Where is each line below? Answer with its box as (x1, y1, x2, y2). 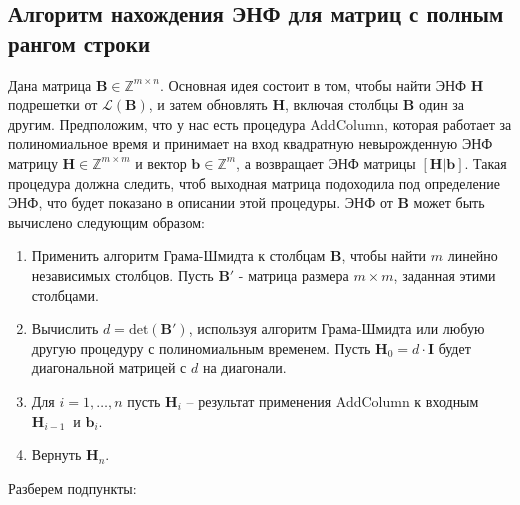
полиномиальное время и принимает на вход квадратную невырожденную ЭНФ (8, 133, 493, 154)
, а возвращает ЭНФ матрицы (236, 152, 416, 173)
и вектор (135, 152, 187, 173)
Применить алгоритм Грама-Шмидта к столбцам (31, 245, 326, 266)
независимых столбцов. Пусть (31, 264, 214, 285)
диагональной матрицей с (31, 357, 187, 378)
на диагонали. (202, 357, 287, 378)
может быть (413, 192, 485, 213)
